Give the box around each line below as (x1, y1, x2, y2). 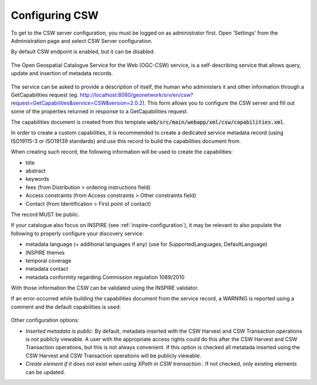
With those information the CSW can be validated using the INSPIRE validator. (11, 285, 199, 292)
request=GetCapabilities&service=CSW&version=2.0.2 (11, 100, 143, 107)
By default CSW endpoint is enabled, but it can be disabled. (11, 48, 155, 55)
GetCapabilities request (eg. (11, 91, 79, 98)
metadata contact (25, 265, 69, 272)
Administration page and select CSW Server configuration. (11, 37, 153, 44)
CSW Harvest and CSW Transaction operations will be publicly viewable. (25, 352, 201, 359)
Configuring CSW (11, 9, 99, 22)
